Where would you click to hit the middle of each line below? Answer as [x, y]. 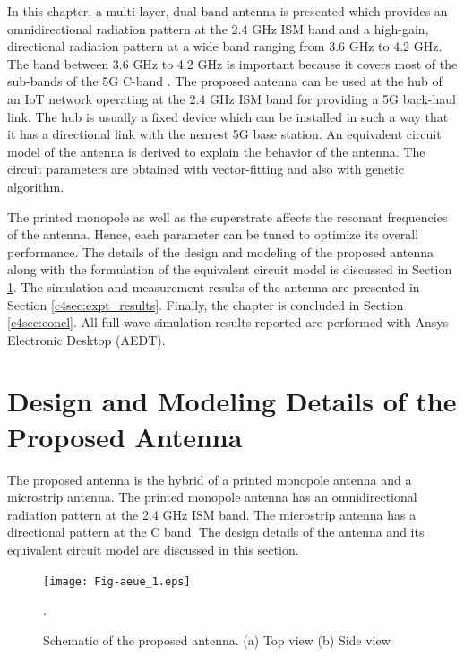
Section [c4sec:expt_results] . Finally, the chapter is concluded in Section [206, 304]
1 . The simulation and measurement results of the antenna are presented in [214, 286]
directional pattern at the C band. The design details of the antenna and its [216, 532]
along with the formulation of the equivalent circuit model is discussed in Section [230, 269]
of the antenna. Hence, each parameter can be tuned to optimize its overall [213, 234]
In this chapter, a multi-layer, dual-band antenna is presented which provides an [228, 11]
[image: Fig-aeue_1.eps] [117, 581]
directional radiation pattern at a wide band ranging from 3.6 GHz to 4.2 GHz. [225, 46]
